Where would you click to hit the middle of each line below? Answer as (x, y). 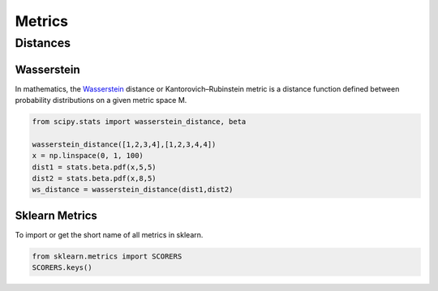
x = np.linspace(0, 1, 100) (88, 156)
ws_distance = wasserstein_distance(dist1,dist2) (133, 190)
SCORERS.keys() (62, 268)
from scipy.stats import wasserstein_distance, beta (139, 122)
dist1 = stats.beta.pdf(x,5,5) (94, 167)
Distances (43, 43)
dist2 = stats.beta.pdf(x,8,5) (94, 179)
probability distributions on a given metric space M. (101, 101)
